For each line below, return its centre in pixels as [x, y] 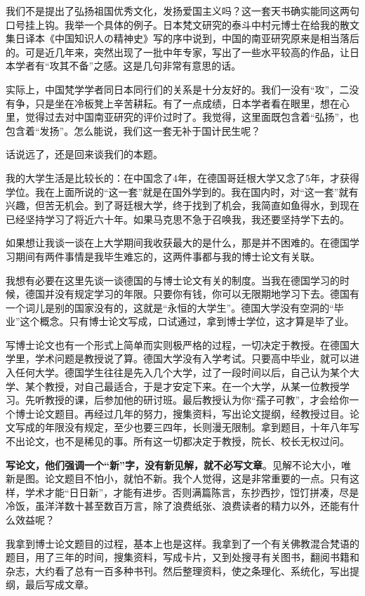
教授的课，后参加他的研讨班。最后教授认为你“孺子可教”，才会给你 [197, 400]
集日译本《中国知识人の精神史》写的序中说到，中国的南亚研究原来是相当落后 [182, 38]
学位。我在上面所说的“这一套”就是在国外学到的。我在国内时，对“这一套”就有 [182, 191]
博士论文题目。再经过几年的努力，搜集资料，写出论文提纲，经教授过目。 [182, 413]
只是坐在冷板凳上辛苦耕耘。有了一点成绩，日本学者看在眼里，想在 [187, 103]
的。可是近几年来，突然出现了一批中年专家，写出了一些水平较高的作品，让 [178, 52]
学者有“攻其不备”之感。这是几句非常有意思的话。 [128, 66]
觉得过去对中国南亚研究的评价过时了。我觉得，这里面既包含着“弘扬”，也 [192, 117]
